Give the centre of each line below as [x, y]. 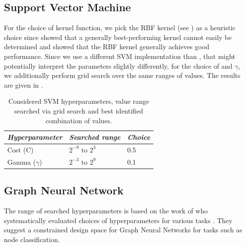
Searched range [95, 137]
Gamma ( [22, 161]
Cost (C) [20, 149]
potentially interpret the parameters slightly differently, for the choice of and [118, 66]
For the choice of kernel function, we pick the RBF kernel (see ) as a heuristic [120, 28]
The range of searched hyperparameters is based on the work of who [106, 211]
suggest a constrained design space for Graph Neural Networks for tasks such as [123, 230]
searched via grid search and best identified [79, 110]
